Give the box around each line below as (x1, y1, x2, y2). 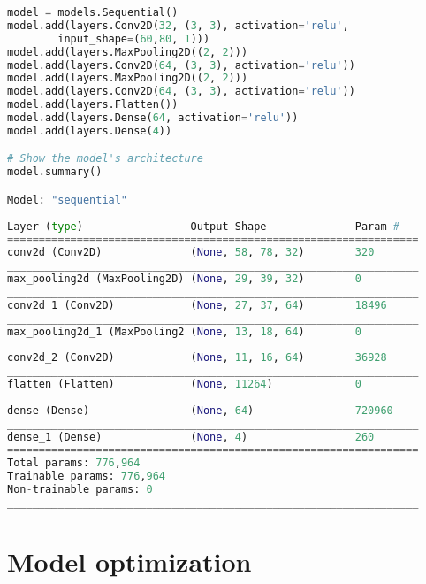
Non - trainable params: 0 (7, 483, 153, 496)
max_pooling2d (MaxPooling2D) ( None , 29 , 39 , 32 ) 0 (7, 273, 361, 286)
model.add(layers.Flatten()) (7, 98, 179, 111)
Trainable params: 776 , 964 (7, 470, 165, 483)
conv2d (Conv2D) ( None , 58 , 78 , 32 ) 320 (7, 246, 375, 259)
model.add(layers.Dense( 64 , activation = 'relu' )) (7, 111, 299, 124)
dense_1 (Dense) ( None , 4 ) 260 (7, 430, 375, 443)
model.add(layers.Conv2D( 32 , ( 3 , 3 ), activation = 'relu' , (7, 19, 349, 32)
